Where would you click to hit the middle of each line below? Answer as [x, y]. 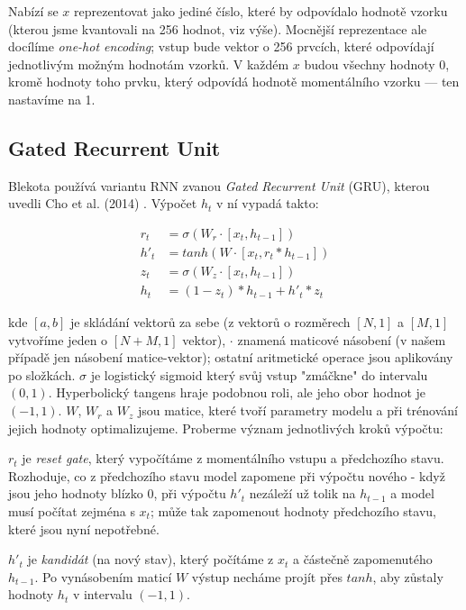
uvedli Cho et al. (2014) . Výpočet [103, 203]
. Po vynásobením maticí [103, 576]
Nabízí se [33, 11]
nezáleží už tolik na [302, 493]
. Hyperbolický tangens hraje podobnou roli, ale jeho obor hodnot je [237, 392]
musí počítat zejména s [72, 511]
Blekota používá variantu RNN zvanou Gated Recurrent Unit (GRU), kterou [219, 185]
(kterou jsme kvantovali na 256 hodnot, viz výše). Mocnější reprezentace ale [218, 28]
